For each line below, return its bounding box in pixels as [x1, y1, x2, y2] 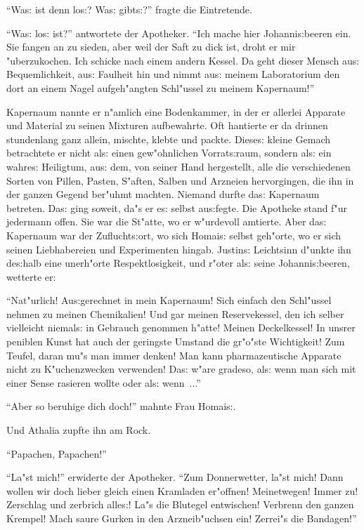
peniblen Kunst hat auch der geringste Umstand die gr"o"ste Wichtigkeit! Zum [6, 334, 345, 349]
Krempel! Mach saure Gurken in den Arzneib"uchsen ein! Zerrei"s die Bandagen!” [6, 511, 357, 525]
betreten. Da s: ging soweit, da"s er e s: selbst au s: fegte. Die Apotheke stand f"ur [6, 200, 347, 215]
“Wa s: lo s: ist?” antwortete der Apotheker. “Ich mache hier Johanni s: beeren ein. [6, 25, 351, 40]
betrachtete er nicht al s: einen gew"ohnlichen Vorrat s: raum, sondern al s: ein [6, 145, 332, 160]
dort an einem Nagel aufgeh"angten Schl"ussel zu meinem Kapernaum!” [6, 80, 315, 95]
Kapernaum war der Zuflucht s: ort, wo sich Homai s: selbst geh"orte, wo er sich [6, 227, 342, 242]
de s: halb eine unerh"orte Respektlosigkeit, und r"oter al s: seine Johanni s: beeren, [6, 256, 350, 270]
